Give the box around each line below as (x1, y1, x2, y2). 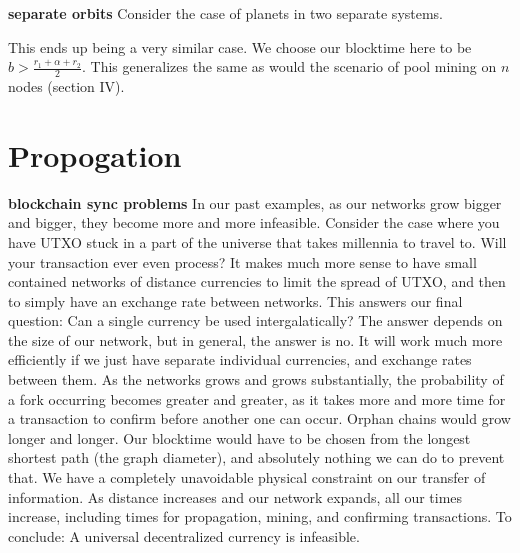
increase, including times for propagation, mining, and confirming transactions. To (8, 506, 512, 527)
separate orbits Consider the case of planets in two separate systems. (8, 3, 444, 23)
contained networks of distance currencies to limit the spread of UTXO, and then (8, 271, 506, 292)
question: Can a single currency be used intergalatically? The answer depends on (8, 310, 503, 331)
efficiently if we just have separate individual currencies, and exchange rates (8, 349, 472, 370)
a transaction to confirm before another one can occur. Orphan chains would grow (8, 408, 511, 429)
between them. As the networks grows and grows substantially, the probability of (8, 369, 504, 390)
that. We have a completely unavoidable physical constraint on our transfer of (8, 467, 486, 488)
